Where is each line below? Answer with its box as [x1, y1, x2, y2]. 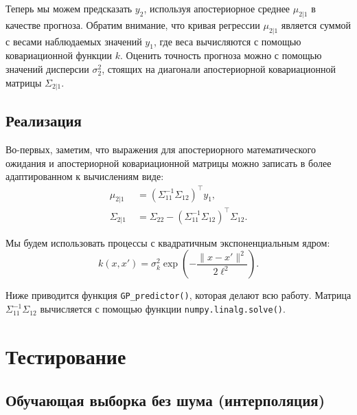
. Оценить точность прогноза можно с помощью [120, 48, 322, 63]
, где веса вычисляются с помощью [153, 34, 301, 48]
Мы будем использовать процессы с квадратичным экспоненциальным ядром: [5, 235, 330, 249]
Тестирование [5, 341, 126, 370]
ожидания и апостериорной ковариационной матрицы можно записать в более [5, 155, 332, 170]
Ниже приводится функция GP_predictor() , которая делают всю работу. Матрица [5, 288, 352, 302]
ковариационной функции [5, 48, 113, 63]
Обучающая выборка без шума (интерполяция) [5, 389, 325, 410]
